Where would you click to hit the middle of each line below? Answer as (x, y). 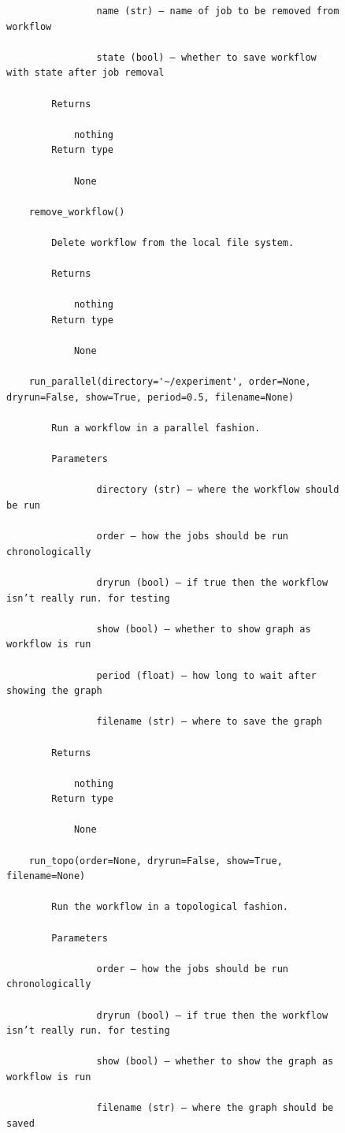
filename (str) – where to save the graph (209, 722)
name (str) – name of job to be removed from (218, 11)
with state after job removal (85, 73)
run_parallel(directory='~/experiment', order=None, (170, 382)
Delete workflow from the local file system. (173, 242)
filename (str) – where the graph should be (215, 1108)
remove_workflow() (77, 212)
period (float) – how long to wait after (206, 675)
